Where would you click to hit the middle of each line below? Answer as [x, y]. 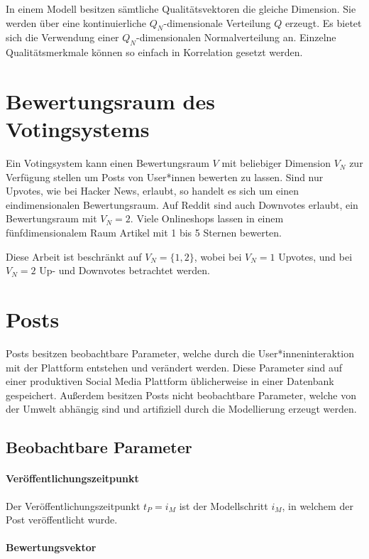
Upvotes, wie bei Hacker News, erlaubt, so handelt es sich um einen [153, 191]
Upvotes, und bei [315, 256]
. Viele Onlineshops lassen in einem [207, 218]
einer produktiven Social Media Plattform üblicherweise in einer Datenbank [170, 381]
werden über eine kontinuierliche [76, 22]
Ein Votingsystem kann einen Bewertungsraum [108, 163]
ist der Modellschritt [224, 505]
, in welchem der [318, 505]
